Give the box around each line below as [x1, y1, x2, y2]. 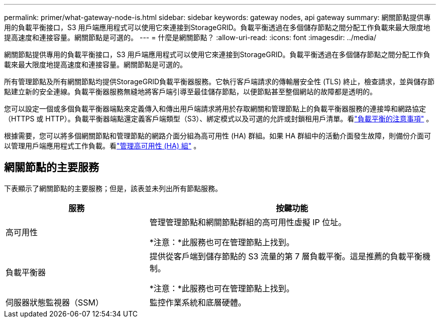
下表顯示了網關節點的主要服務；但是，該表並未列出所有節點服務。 [4, 184, 222, 193]
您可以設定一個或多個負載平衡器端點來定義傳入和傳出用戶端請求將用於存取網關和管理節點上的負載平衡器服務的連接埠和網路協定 [4, 104, 426, 113]
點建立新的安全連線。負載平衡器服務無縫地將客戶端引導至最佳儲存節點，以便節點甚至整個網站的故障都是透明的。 [4, 87, 377, 96]
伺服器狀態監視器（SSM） [6, 297, 103, 307]
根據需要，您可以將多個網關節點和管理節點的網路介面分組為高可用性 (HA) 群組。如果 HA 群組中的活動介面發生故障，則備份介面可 [4, 131, 431, 140]
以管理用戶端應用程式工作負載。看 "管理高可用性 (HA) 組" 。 [4, 141, 201, 150]
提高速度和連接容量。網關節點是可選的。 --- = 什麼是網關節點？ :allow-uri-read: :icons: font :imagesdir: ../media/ [4, 33, 377, 42]
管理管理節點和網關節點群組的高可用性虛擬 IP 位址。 [149, 217, 347, 227]
